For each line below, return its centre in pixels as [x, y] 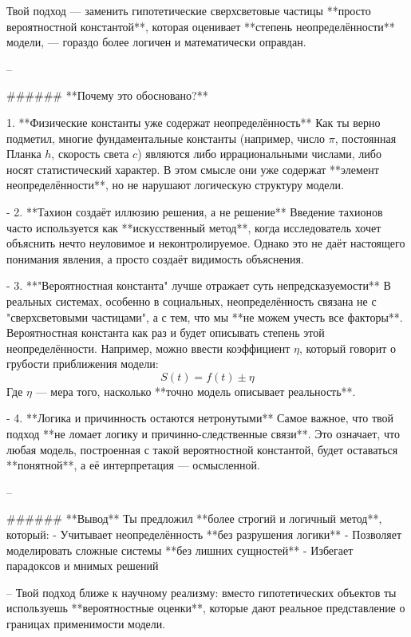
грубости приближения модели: [83, 364]
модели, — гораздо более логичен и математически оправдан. [156, 42]
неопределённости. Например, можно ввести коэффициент [148, 348]
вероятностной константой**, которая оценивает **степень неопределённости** [201, 26]
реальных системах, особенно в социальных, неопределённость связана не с [192, 301]
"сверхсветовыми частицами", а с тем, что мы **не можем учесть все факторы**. [205, 317]
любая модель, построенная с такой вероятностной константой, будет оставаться [202, 449]
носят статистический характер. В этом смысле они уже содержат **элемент [193, 169]
